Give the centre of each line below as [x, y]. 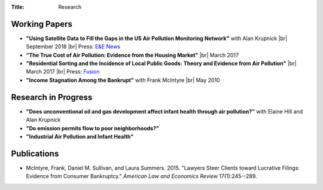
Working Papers [42, 24]
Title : [18, 7]
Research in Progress [52, 97]
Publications [35, 153]
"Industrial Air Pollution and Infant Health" [80, 136]
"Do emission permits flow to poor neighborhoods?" [93, 128]
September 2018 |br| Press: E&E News [73, 47]
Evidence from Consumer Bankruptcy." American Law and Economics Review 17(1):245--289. [141, 176]
